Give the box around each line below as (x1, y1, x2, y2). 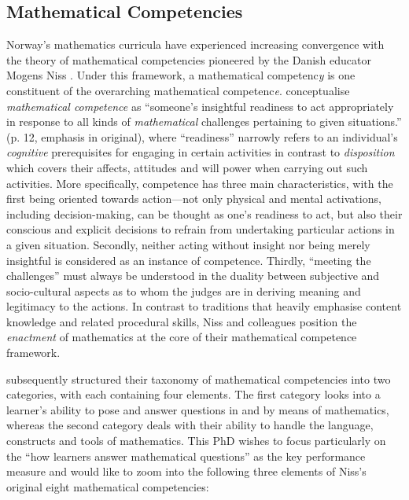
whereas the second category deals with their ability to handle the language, (6, 417, 374, 433)
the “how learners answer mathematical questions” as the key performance (6, 447, 366, 464)
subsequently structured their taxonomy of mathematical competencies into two (6, 370, 391, 387)
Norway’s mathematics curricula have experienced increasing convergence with (6, 36, 385, 53)
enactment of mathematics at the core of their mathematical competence (6, 329, 357, 345)
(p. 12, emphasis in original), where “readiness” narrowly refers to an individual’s (6, 128, 398, 145)
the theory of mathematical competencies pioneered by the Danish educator (6, 51, 372, 68)
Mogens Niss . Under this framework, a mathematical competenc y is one (6, 67, 356, 83)
